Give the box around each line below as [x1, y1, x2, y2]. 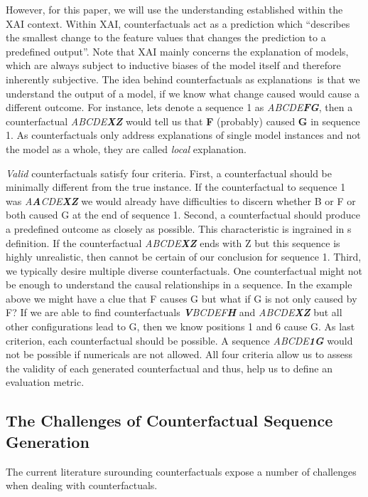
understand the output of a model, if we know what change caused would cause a [6, 85, 360, 100]
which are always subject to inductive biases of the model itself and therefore [6, 58, 341, 73]
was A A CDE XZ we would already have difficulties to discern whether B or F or [6, 193, 356, 208]
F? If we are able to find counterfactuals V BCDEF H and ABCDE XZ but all [6, 305, 342, 320]
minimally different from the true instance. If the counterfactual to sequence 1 [6, 179, 346, 194]
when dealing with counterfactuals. [6, 478, 158, 493]
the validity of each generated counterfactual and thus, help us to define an [6, 360, 332, 375]
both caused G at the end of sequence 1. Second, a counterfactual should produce [6, 207, 360, 222]
